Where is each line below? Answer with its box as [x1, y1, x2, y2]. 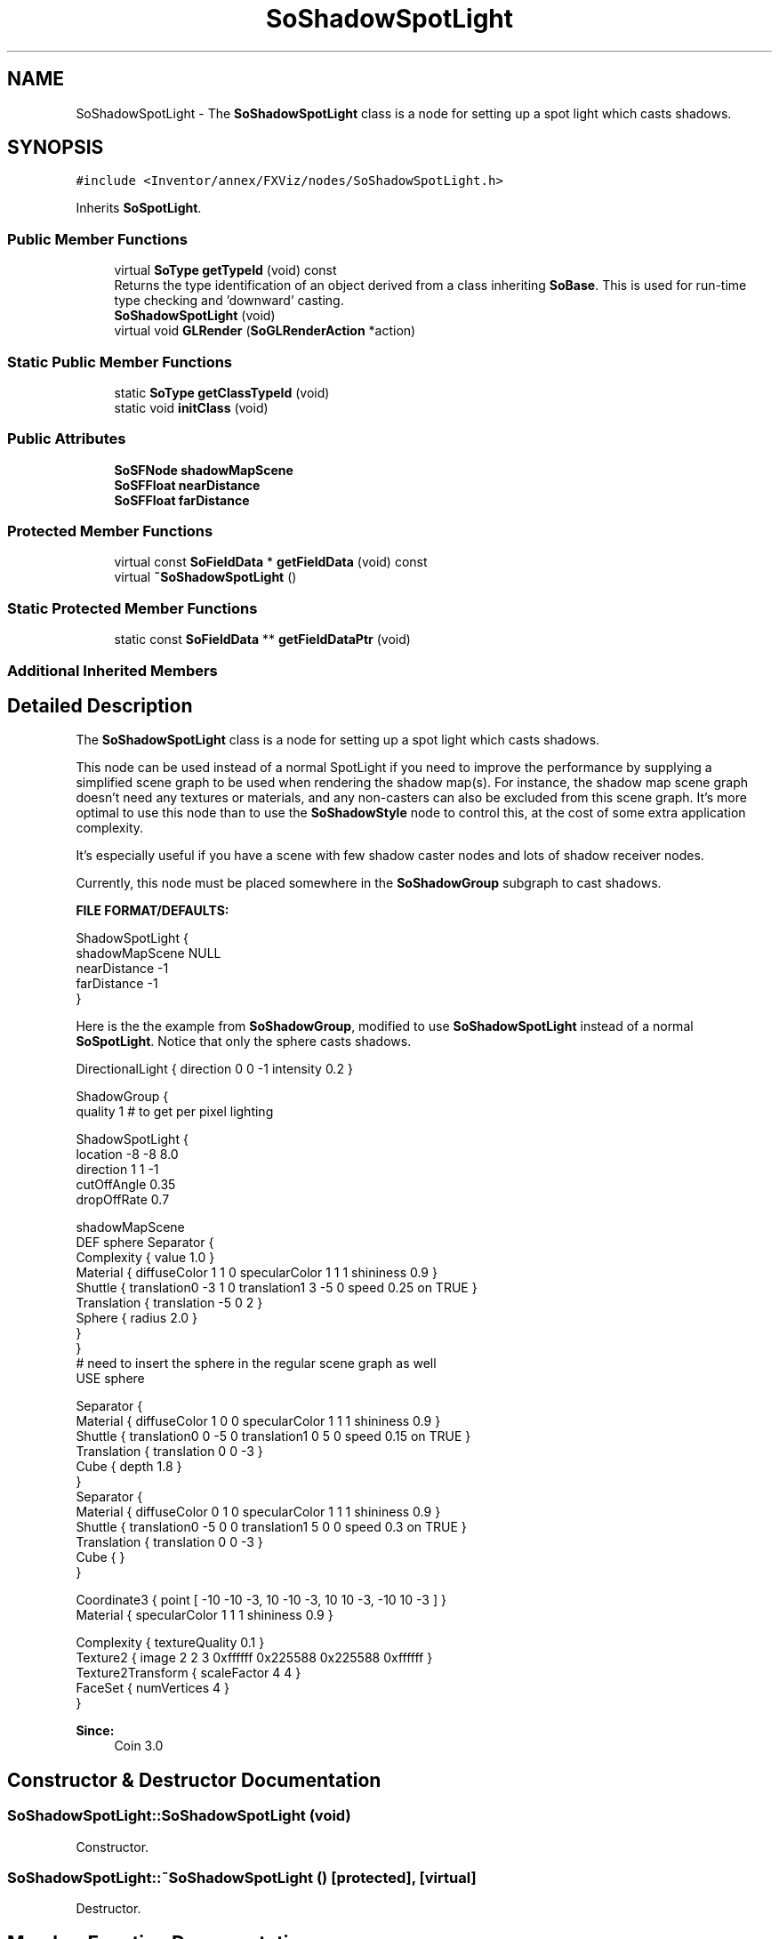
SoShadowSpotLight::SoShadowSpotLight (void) [7, 1806, 351, 1825]
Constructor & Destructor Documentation [7, 1768, 381, 1791]
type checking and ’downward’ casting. [114, 293, 344, 309]
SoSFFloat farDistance [114, 492, 250, 508]
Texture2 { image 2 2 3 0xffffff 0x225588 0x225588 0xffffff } [76, 1650, 433, 1666]
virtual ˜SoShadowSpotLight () [114, 569, 297, 585]
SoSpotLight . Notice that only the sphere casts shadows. [76, 1034, 412, 1050]
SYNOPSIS [7, 136, 104, 159]
